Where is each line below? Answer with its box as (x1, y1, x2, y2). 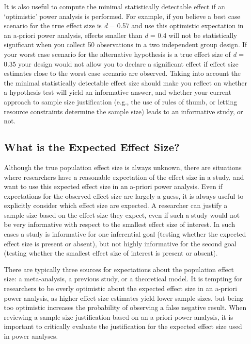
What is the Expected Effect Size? (4, 139, 180, 155)
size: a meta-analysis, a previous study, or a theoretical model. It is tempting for (4, 274, 242, 284)
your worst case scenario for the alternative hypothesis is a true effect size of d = (4, 49, 244, 59)
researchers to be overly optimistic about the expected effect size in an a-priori (4, 283, 237, 293)
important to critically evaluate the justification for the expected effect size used (4, 321, 242, 331)
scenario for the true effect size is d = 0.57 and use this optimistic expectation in (4, 20, 244, 31)
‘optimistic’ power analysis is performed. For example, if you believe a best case (4, 11, 240, 21)
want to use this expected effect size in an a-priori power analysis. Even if (4, 181, 222, 191)
